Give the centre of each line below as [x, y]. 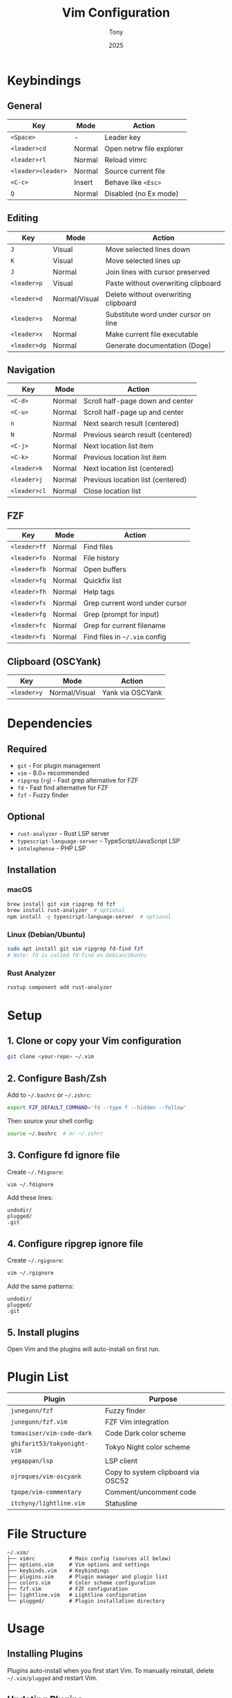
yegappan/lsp [32, 1460]
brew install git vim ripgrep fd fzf [61, 904]
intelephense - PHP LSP [51, 848]
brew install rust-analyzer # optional [66, 911]
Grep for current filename [124, 626]
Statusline [121, 1503]
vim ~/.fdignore [30, 1185]
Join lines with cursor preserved [158, 271]
